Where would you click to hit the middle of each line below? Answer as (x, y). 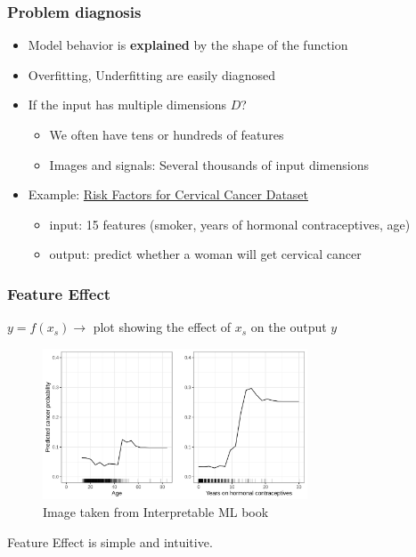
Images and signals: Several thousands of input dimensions (209, 164)
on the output (289, 327)
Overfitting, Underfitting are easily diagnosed (151, 74)
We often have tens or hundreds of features (167, 134)
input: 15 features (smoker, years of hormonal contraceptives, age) (230, 224)
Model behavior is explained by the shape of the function (188, 45)
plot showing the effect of (162, 327)
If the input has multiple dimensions (127, 105)
